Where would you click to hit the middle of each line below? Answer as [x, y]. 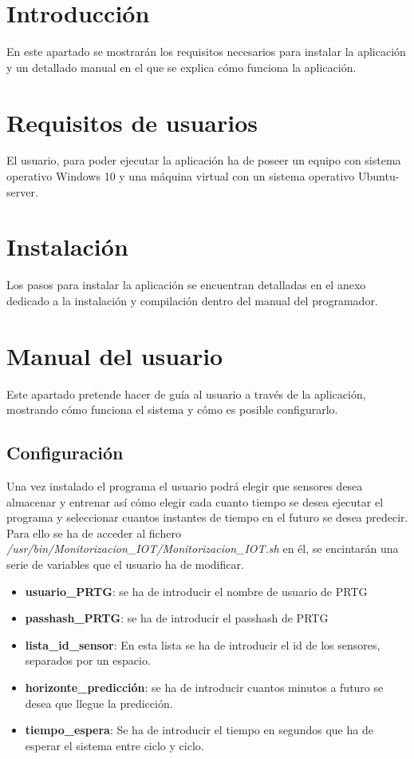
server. [22, 191]
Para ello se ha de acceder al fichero [94, 532]
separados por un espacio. [88, 660]
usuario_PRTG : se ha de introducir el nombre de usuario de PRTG [196, 591]
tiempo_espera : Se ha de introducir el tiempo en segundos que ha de [199, 730]
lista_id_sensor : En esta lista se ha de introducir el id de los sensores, [203, 644]
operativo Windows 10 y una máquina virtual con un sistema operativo [181, 176]
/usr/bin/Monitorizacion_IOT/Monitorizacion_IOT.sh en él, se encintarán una [203, 548]
